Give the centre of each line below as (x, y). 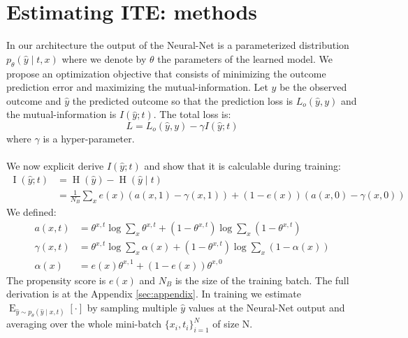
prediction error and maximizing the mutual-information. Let (137, 87)
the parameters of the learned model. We (245, 58)
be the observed (313, 87)
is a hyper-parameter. (89, 138)
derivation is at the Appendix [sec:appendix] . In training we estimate (154, 294)
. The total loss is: (192, 114)
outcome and (34, 100)
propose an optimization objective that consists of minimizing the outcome (166, 73)
